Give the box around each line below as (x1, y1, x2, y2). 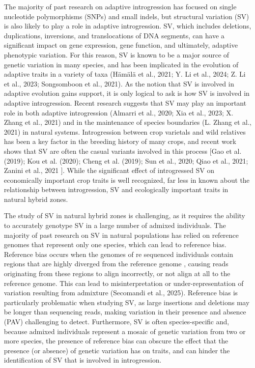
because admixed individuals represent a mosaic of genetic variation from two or (4, 326, 246, 336)
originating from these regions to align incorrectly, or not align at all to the (4, 268, 230, 279)
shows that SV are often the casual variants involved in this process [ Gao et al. (4, 145, 242, 156)
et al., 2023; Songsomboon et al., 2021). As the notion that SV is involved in (4, 78, 234, 88)
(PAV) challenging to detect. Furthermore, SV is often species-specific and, (4, 316, 229, 326)
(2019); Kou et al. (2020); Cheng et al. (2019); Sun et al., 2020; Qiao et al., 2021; (4, 155, 248, 166)
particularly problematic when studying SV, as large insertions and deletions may (4, 297, 250, 307)
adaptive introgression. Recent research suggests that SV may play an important (4, 97, 247, 108)
